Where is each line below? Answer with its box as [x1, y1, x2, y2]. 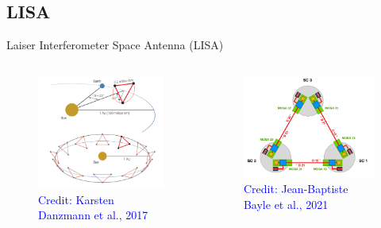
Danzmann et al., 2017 [38, 207, 148, 223]
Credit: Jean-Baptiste [243, 180, 348, 196]
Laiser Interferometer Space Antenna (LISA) [6, 37, 224, 53]
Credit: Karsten [38, 191, 114, 207]
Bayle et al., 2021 [243, 195, 329, 212]
